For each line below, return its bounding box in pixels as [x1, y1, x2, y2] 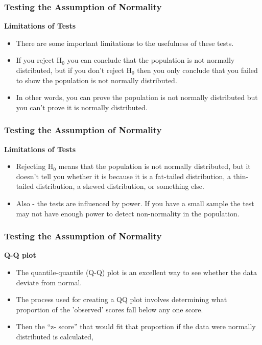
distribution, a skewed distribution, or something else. [36, 181, 204, 191]
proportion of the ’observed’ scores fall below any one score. [16, 304, 203, 314]
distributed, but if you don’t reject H [16, 65, 132, 75]
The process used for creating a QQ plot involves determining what [16, 294, 227, 305]
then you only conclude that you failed [137, 65, 258, 75]
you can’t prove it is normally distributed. [16, 102, 148, 112]
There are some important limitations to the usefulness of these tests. [16, 37, 234, 48]
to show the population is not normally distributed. [16, 75, 177, 85]
